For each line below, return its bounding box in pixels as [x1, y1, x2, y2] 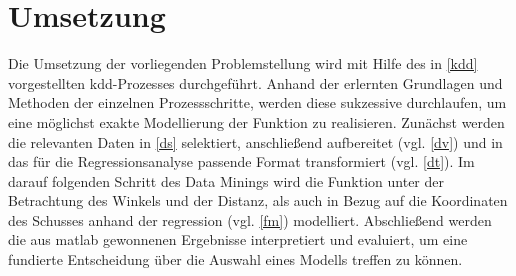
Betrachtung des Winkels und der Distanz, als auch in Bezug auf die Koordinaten [8, 190, 508, 211]
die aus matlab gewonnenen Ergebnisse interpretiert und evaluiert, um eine [8, 229, 468, 250]
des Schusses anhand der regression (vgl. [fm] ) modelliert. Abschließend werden [8, 209, 492, 230]
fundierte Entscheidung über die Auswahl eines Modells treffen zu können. [8, 249, 463, 270]
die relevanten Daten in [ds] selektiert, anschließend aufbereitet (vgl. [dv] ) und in [8, 131, 503, 152]
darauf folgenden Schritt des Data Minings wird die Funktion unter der [8, 170, 444, 191]
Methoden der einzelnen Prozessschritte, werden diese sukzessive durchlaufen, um [8, 92, 507, 113]
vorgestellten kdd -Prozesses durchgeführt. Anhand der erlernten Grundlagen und [8, 72, 503, 93]
